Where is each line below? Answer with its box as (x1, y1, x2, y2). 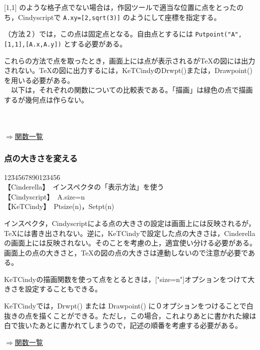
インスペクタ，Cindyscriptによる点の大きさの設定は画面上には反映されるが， (4, 217, 255, 228)
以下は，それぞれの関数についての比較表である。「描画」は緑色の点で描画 (11, 84, 253, 95)
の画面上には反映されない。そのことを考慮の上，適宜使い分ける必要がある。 (4, 237, 256, 248)
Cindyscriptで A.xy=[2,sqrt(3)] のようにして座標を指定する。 (18, 11, 221, 22)
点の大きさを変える (4, 152, 78, 164)
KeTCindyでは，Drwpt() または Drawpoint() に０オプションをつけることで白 (4, 300, 253, 311)
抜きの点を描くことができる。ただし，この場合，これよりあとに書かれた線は (4, 310, 256, 320)
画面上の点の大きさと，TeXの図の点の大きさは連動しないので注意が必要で (4, 247, 248, 257)
